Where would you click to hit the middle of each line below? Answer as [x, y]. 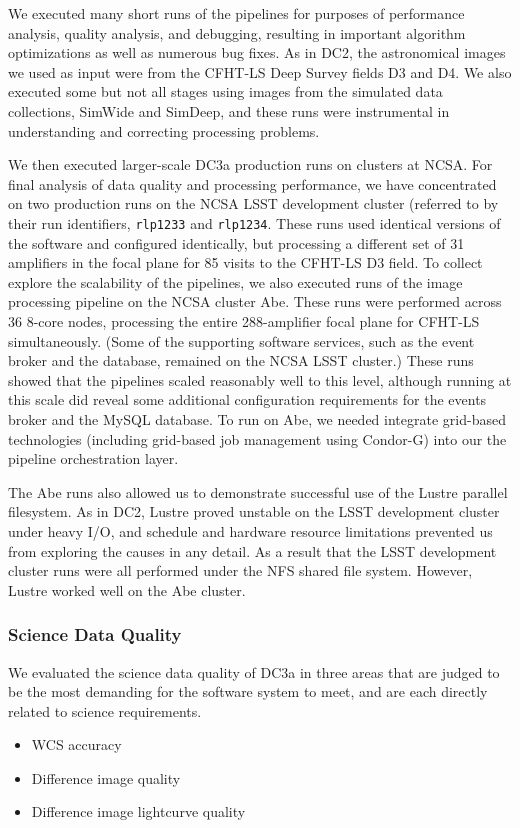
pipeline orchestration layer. [93, 458]
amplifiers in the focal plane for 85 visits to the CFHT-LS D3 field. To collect [245, 262]
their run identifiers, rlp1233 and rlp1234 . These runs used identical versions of [254, 222]
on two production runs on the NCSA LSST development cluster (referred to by [253, 203]
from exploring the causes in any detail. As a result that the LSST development [252, 550]
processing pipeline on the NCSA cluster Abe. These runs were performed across [255, 301]
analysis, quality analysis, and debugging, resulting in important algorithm [237, 32]
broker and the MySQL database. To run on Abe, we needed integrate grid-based [257, 418]
